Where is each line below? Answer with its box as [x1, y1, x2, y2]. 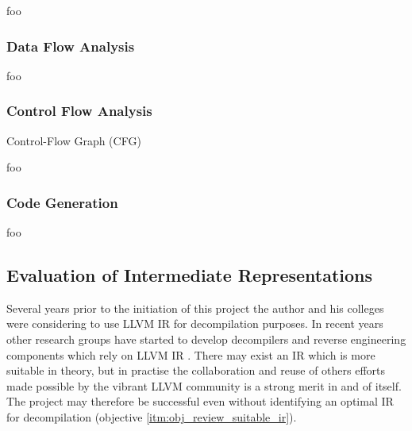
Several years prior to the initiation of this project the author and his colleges [6, 299, 384, 316]
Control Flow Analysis [6, 101, 152, 121]
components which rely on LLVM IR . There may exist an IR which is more [6, 346, 375, 363]
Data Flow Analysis [6, 36, 135, 56]
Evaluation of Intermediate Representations [6, 263, 373, 287]
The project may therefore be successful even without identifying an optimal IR [6, 393, 394, 410]
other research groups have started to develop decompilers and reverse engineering [6, 331, 406, 348]
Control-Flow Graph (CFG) [6, 132, 141, 148]
